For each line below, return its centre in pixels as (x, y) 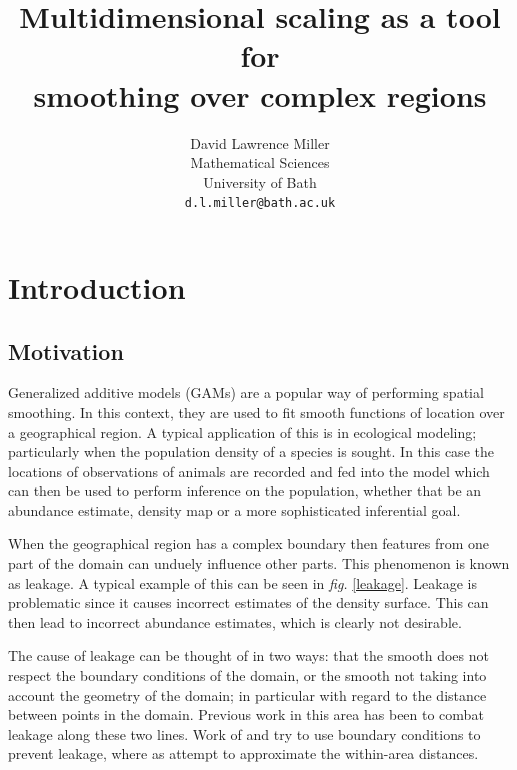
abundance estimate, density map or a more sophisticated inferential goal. (234, 509)
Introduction (97, 286)
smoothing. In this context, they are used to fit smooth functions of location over (256, 411)
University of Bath (260, 181)
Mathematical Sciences (260, 162)
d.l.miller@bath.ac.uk (260, 203)
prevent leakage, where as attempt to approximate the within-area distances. (243, 753)
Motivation (66, 350)
